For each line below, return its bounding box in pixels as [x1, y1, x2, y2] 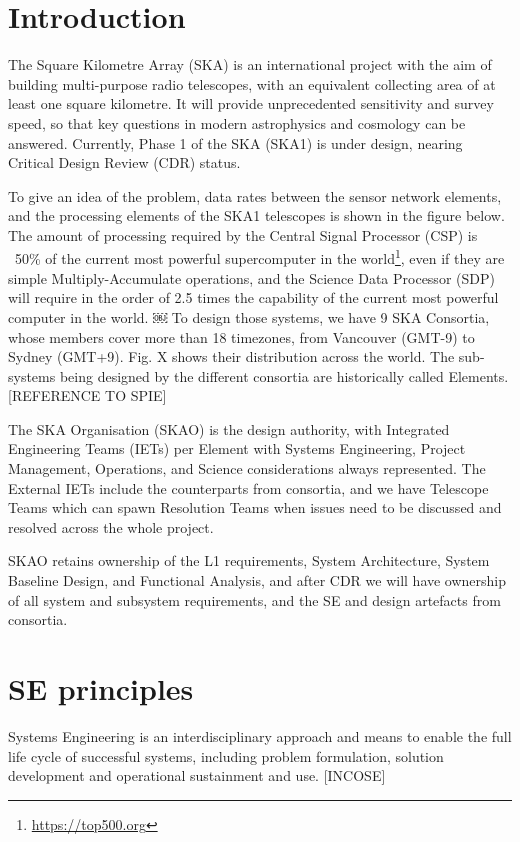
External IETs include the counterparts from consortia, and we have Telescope [8, 477, 489, 498]
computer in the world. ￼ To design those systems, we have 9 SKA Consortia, [8, 306, 490, 327]
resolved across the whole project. [8, 516, 214, 537]
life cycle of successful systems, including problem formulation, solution [8, 745, 444, 766]
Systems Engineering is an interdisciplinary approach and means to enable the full [8, 725, 512, 746]
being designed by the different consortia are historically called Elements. [59, 365, 509, 386]
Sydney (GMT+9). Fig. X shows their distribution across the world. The [8, 346, 455, 367]
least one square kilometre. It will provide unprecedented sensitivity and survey [8, 93, 494, 114]
